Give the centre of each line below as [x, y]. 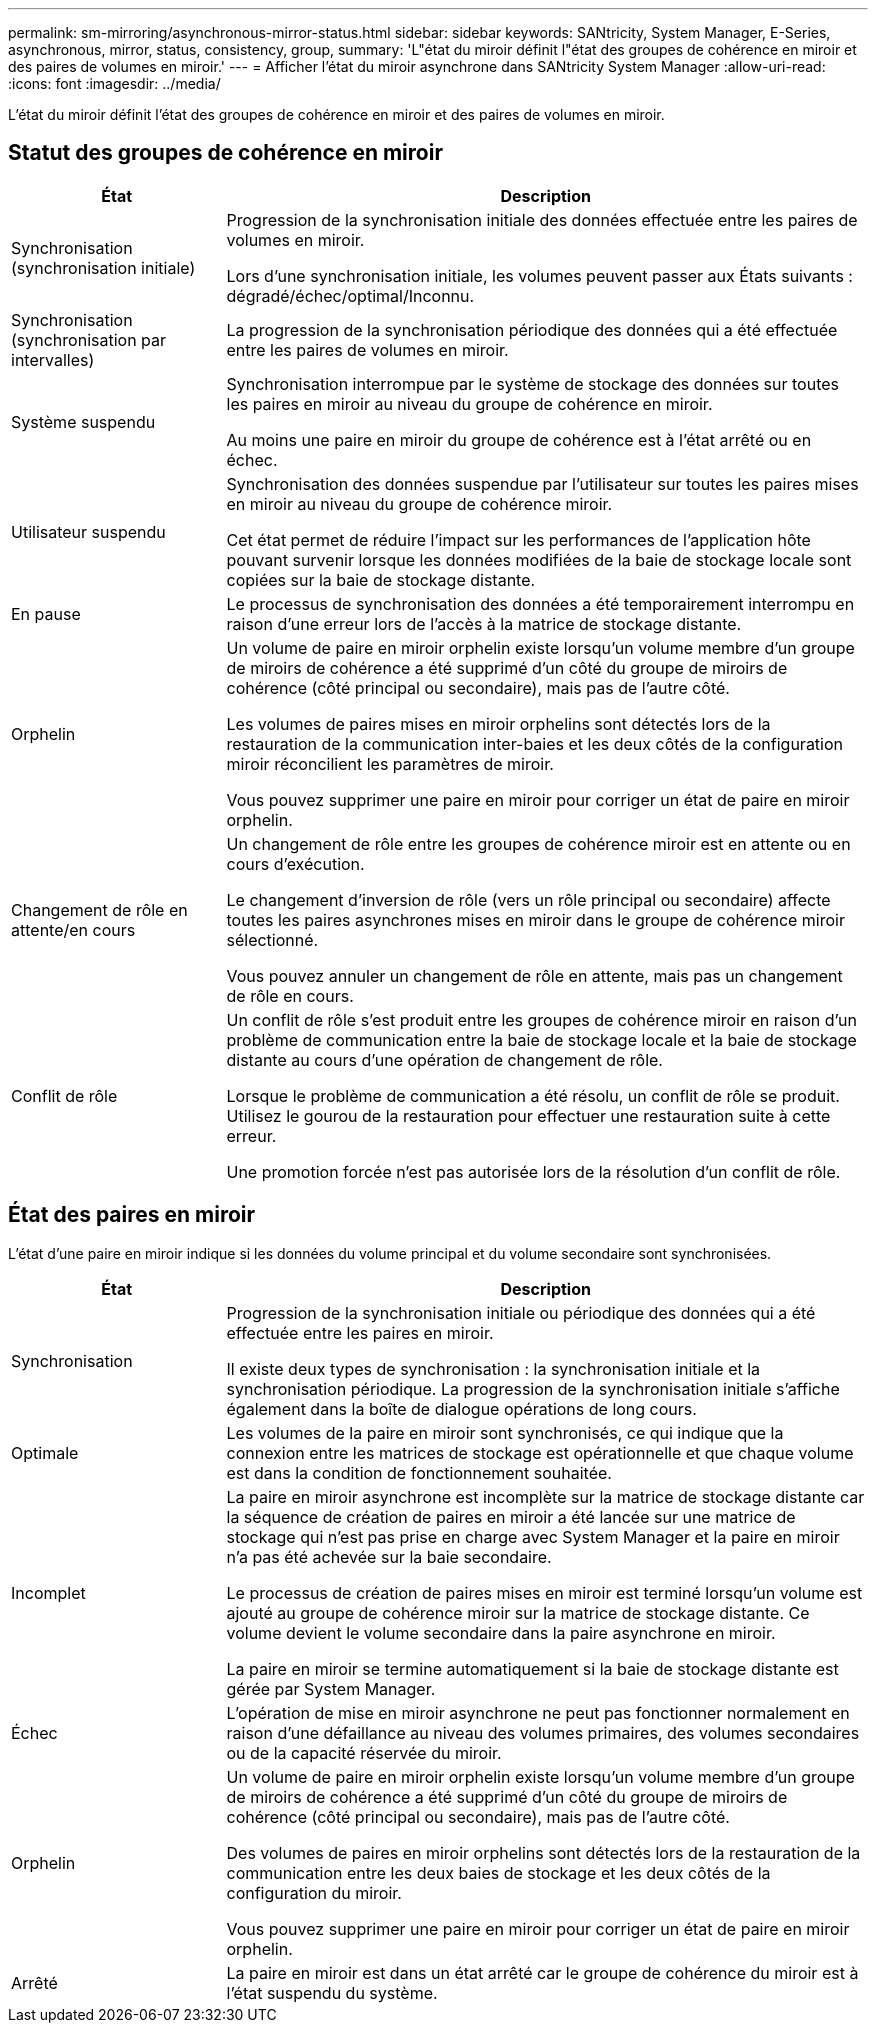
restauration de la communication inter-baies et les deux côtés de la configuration [535, 743]
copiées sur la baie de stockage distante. [381, 579]
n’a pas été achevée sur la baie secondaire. [389, 1556]
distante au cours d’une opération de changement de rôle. [444, 1059]
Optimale [45, 1452]
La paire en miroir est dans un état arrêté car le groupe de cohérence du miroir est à [542, 1972]
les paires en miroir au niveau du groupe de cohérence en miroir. [469, 403]
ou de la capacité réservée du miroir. [364, 1752]
